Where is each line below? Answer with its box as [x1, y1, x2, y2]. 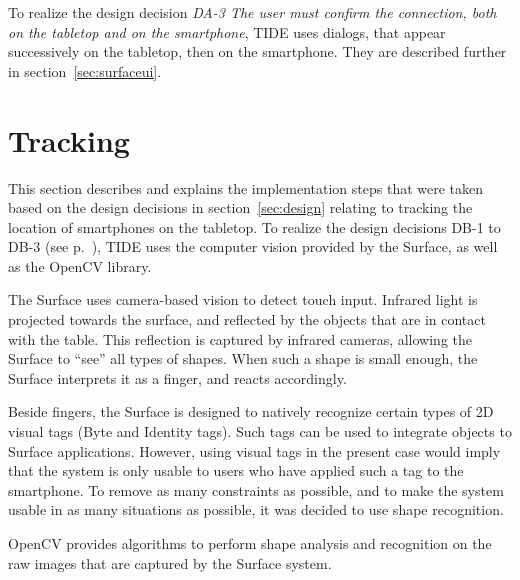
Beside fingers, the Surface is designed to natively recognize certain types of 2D [8, 401, 494, 422]
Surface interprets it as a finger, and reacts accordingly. [8, 367, 347, 388]
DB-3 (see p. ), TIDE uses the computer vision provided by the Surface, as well [8, 236, 498, 257]
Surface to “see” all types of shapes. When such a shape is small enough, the [8, 348, 478, 369]
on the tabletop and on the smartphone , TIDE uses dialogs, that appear [8, 21, 446, 42]
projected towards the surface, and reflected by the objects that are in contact [8, 309, 486, 330]
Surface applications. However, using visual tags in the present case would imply [8, 440, 501, 461]
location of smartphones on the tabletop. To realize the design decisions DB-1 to [8, 216, 501, 237]
